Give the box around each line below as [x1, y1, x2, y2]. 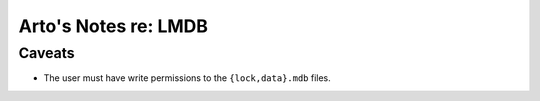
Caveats [18, 44, 75, 62]
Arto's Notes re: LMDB [18, 15, 209, 37]
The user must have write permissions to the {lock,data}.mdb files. [43, 72, 332, 84]
